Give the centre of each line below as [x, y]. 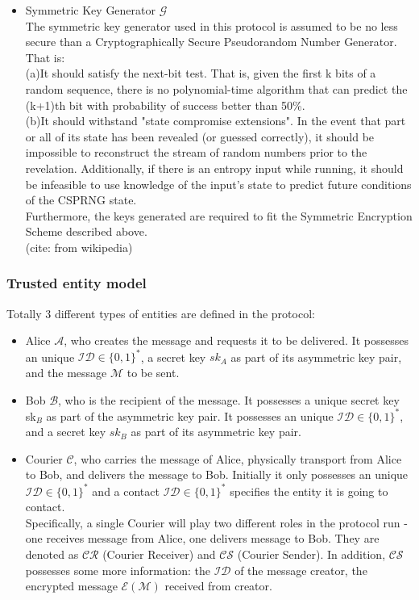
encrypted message [71, 586]
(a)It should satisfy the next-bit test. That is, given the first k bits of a [201, 73]
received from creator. [218, 586]
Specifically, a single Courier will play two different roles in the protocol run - [216, 522]
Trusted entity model [77, 283]
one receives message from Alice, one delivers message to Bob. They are [202, 538]
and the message [66, 372]
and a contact [126, 491]
